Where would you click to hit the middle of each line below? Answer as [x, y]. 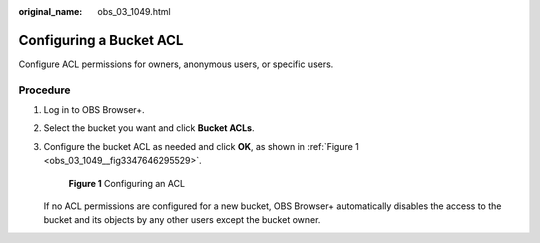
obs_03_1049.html [134, 11]
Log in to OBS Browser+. [94, 110]
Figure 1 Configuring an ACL [126, 183]
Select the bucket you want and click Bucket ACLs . [149, 128]
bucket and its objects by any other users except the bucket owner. [182, 220]
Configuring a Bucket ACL [101, 40]
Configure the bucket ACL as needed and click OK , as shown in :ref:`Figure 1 [201, 146]
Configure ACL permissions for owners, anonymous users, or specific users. [176, 64]
